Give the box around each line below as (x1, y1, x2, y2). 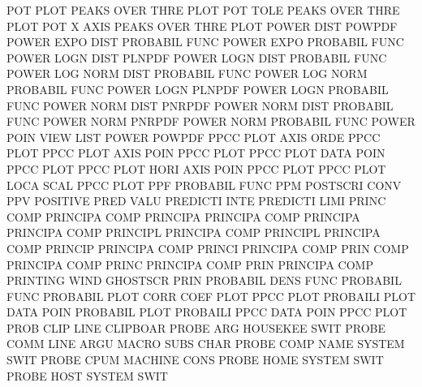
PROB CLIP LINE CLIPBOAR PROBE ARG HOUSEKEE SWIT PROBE (6, 319, 385, 336)
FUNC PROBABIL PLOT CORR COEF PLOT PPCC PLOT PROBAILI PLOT (6, 287, 416, 304)
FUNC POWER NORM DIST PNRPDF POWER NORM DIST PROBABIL (6, 97, 394, 114)
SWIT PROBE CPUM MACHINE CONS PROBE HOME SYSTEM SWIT (6, 351, 384, 368)
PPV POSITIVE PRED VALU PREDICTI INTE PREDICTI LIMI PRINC (6, 192, 386, 209)
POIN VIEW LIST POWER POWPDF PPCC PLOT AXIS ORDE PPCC (6, 128, 381, 145)
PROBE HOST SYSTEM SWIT (6, 367, 168, 384)
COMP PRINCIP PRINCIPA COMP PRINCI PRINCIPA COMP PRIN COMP (6, 239, 409, 256)
